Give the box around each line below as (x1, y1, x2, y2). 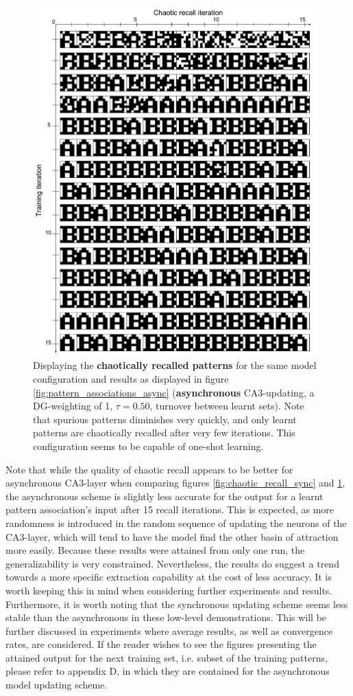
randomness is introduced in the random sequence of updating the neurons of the (5, 515, 347, 530)
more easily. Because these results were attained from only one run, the (5, 543, 305, 557)
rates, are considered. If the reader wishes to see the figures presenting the (5, 637, 317, 651)
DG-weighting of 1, (33, 398, 113, 413)
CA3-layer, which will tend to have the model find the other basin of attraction (5, 529, 339, 543)
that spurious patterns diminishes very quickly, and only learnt (33, 412, 297, 426)
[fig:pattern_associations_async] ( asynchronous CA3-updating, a (33, 385, 315, 399)
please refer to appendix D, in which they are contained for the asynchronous (5, 664, 330, 678)
